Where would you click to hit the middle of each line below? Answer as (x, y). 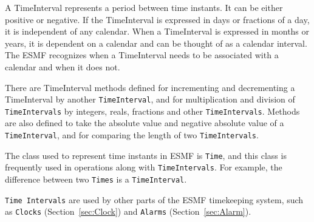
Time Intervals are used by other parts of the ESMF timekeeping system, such (154, 199)
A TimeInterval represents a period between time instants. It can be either (144, 7)
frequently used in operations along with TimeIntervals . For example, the (144, 167)
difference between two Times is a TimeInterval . (96, 179)
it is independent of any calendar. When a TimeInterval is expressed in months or (157, 31)
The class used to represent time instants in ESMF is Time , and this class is (146, 155)
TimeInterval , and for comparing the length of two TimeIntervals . (132, 135)
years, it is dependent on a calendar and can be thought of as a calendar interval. (156, 43)
